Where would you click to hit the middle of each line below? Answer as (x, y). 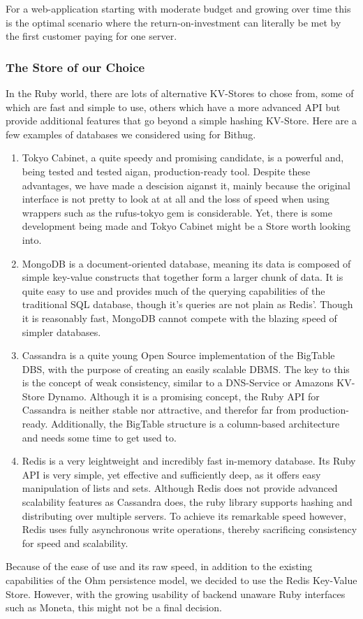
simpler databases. (61, 332)
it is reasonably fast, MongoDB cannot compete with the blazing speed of (179, 318)
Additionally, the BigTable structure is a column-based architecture (195, 424)
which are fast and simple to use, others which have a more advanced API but (173, 107)
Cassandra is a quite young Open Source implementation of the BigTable (178, 355)
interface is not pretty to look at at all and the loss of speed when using (176, 199)
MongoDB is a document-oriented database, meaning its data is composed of (186, 263)
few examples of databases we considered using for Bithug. (131, 134)
